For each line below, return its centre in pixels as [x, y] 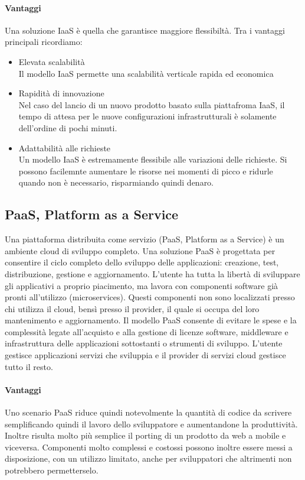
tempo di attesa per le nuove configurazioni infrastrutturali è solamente [147, 116]
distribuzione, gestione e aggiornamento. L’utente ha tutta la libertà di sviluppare [152, 273]
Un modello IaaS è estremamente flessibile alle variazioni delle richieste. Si [153, 159]
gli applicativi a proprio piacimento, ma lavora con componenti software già [142, 285]
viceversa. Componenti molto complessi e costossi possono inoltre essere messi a [149, 447]
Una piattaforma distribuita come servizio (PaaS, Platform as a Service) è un [145, 239]
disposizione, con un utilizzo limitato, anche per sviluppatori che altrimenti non [148, 458]
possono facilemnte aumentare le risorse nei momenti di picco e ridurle [146, 171]
